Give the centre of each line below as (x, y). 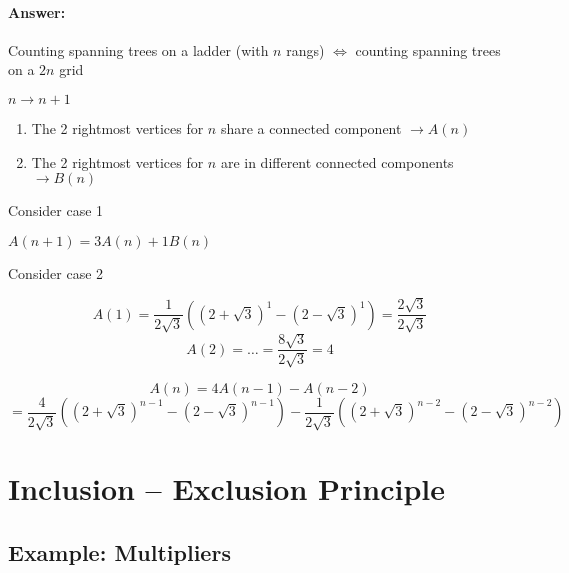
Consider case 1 (56, 210)
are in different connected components (337, 161)
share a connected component (311, 127)
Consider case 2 (56, 272)
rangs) (305, 49)
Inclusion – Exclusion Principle (226, 488)
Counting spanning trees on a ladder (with (138, 49)
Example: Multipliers (119, 552)
